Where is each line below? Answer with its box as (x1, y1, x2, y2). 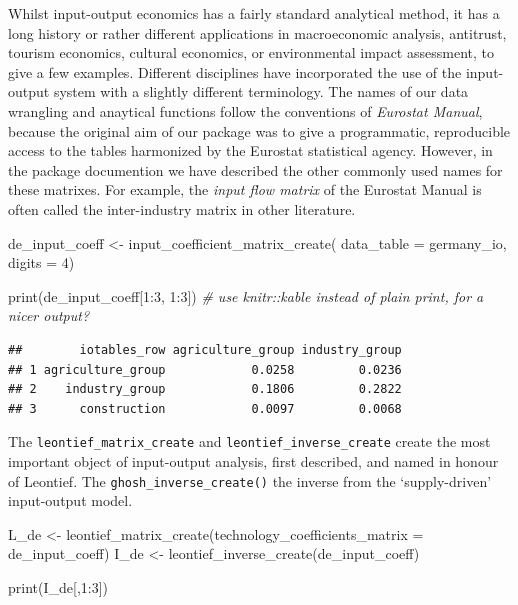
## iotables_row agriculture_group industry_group (8, 342, 402, 357)
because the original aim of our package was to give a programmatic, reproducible (8, 120, 511, 141)
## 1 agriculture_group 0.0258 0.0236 (8, 362, 402, 377)
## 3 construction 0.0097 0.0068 (8, 401, 402, 416)
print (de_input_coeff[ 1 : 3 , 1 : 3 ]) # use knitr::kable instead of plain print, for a (8, 285, 484, 306)
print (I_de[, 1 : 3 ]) (8, 576, 109, 597)
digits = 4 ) (8, 252, 75, 273)
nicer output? (8, 305, 90, 326)
